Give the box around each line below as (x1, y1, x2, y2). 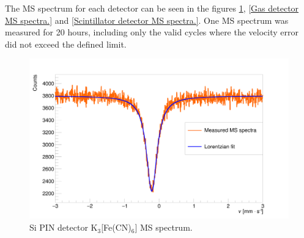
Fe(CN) (103, 221, 132, 234)
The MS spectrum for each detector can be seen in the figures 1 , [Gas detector (5, 2, 299, 14)
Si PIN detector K (29, 221, 98, 234)
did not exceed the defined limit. (5, 37, 127, 50)
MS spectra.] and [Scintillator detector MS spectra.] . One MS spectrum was (5, 13, 289, 26)
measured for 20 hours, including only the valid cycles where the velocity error (5, 26, 299, 38)
